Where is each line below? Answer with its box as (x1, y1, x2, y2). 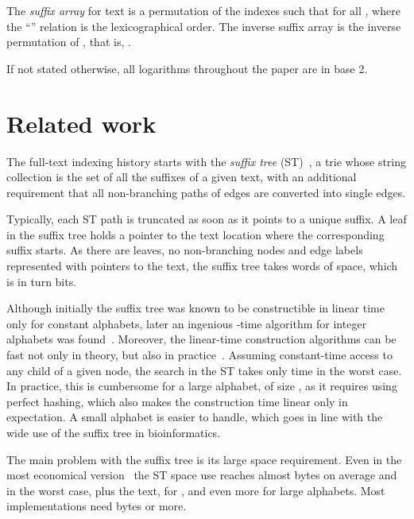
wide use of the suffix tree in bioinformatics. (6, 424, 221, 440)
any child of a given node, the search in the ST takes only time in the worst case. (6, 362, 402, 378)
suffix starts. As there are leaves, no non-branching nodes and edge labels (6, 242, 363, 258)
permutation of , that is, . (6, 33, 131, 50)
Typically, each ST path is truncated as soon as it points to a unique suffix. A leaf (6, 211, 407, 227)
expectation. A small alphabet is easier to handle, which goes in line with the (6, 409, 383, 425)
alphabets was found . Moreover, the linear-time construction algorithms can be (6, 331, 397, 347)
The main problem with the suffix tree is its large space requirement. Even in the (6, 451, 402, 467)
